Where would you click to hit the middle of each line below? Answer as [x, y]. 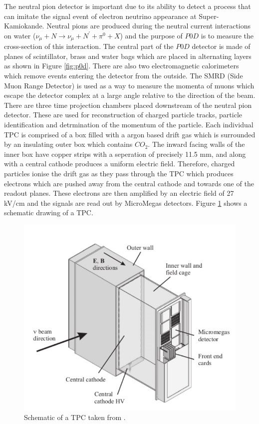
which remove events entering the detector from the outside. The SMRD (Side [124, 76]
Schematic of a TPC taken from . [75, 417]
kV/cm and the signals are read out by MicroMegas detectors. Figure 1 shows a [126, 203]
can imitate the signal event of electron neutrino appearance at [100, 16]
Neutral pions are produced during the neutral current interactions [149, 26]
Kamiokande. [24, 26]
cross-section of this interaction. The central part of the [89, 46]
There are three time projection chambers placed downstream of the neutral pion [128, 105]
